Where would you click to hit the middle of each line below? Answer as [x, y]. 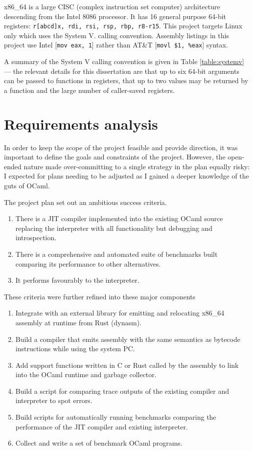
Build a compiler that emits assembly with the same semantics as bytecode [128, 339]
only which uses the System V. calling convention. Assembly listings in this [116, 35]
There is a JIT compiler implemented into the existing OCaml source [119, 218]
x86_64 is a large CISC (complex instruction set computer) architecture [112, 6]
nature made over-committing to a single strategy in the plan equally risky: [137, 166]
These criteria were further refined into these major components [100, 296]
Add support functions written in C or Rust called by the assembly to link [127, 365]
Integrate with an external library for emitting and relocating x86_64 [120, 313]
